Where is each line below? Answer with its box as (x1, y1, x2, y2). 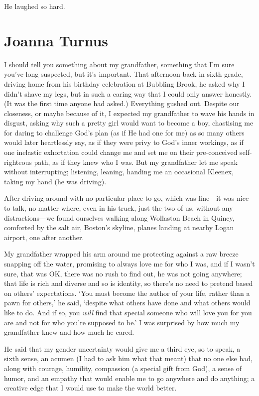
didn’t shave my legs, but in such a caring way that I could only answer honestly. (4, 88, 252, 99)
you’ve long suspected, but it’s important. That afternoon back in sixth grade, (4, 69, 243, 79)
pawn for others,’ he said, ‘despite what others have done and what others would (4, 297, 251, 308)
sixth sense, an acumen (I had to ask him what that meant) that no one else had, (4, 353, 253, 364)
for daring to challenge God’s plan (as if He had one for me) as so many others (4, 127, 245, 137)
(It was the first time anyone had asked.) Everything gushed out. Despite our (4, 98, 240, 109)
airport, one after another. (4, 232, 84, 242)
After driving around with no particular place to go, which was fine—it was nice (4, 193, 249, 203)
